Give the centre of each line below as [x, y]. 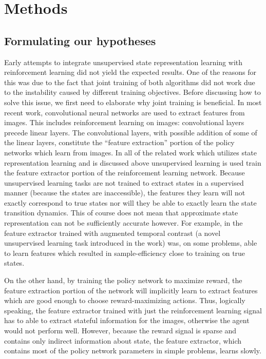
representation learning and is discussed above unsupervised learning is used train [133, 162]
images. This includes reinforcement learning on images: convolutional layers [124, 122]
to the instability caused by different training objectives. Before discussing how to [132, 92]
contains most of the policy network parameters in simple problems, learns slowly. [133, 351]
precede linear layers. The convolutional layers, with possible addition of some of [131, 132]
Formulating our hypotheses [80, 40]
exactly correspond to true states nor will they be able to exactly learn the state [130, 202]
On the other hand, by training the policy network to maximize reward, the [123, 280]
